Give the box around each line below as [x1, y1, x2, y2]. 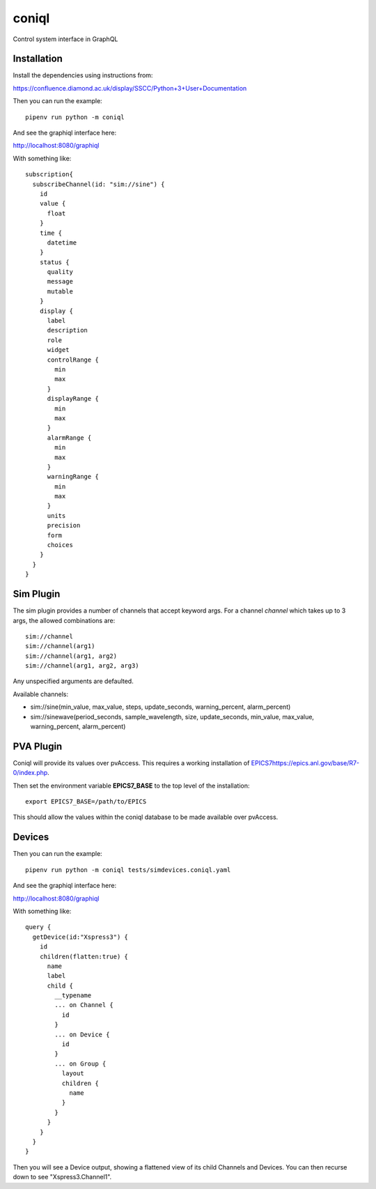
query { [25, 923, 52, 931]
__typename [54, 992, 92, 999]
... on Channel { [54, 1001, 114, 1009]
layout [61, 1070, 84, 1077]
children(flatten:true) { [39, 952, 129, 960]
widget [47, 346, 70, 354]
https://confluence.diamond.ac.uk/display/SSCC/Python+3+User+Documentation [13, 84, 247, 92]
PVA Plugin [13, 740, 63, 752]
